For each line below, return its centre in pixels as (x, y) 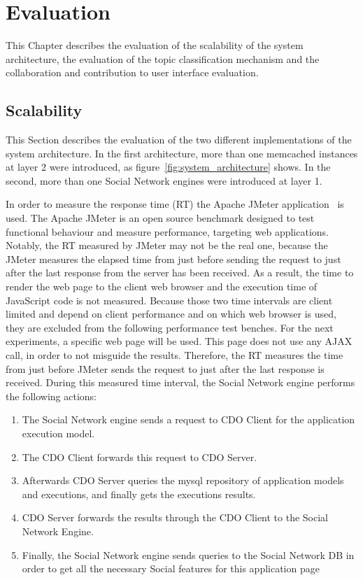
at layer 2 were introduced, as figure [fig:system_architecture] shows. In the (168, 167)
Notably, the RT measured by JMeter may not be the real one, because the (167, 245)
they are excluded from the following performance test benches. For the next (170, 327)
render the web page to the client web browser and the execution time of (162, 287)
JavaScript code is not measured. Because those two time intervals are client (169, 300)
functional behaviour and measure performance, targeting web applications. (168, 231)
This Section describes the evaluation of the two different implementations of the (179, 140)
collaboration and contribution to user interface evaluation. (132, 72)
